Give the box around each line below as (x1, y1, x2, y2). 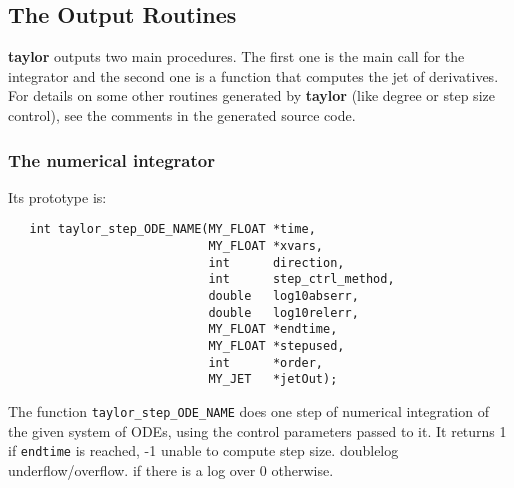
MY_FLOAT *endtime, (208, 322, 338, 337)
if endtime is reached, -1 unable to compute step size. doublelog (8, 440, 399, 461)
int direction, (208, 255, 345, 270)
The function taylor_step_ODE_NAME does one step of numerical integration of (8, 400, 489, 421)
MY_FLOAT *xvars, (208, 239, 323, 254)
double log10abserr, (208, 289, 359, 304)
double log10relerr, (208, 305, 359, 320)
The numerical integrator (8, 147, 215, 172)
